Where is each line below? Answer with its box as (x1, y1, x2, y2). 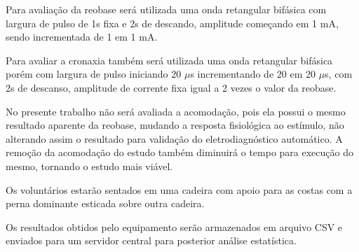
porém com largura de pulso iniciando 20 (6, 66, 182, 81)
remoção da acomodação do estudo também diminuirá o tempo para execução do (6, 145, 353, 160)
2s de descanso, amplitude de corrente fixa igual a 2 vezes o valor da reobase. (6, 80, 337, 94)
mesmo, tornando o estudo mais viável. (6, 158, 173, 173)
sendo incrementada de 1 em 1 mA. (6, 29, 158, 44)
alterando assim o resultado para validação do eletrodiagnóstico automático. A (6, 131, 343, 146)
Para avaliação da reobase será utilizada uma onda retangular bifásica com (6, 2, 327, 16)
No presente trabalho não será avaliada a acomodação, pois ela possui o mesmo (6, 104, 346, 118)
